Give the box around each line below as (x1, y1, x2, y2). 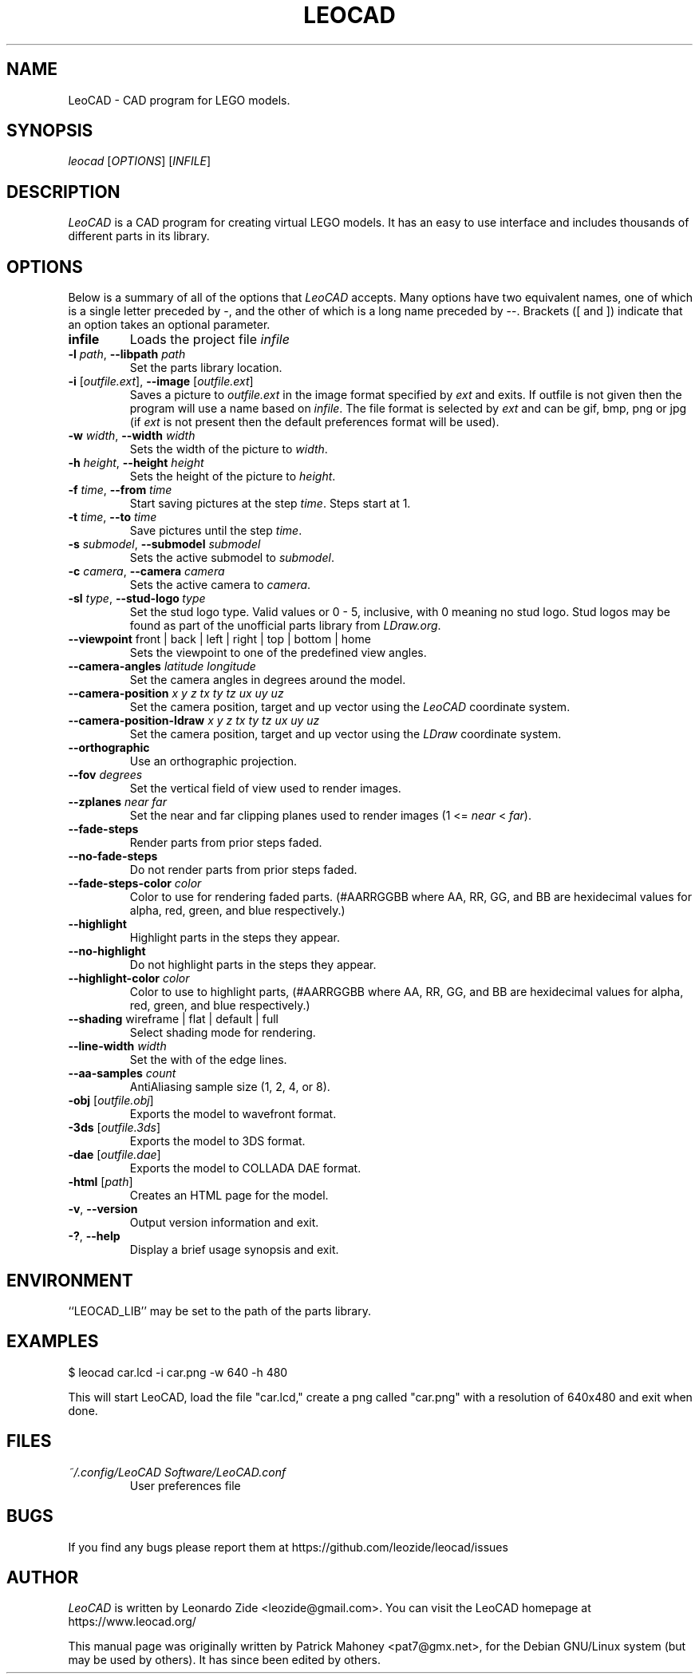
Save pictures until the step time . (129, 524, 302, 538)
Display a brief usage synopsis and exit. (129, 1243, 339, 1257)
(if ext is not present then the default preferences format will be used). (129, 415, 500, 429)
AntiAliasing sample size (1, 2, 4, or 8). (129, 1080, 330, 1094)
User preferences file (129, 1478, 241, 1492)
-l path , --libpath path (68, 347, 186, 362)
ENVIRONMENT (6, 1270, 133, 1291)
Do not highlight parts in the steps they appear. (129, 958, 377, 972)
